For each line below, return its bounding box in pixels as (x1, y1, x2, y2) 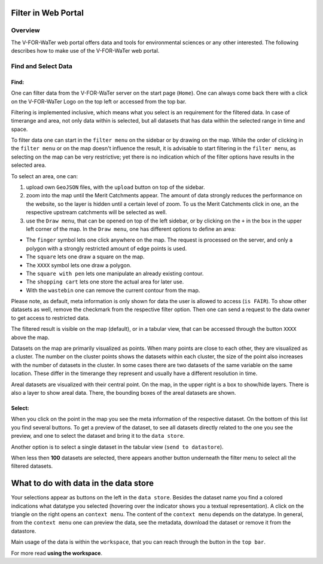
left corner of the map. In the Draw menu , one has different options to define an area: (26, 225, 236, 233)
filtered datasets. (11, 462, 53, 470)
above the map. (11, 334, 50, 341)
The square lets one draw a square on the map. (26, 253, 145, 260)
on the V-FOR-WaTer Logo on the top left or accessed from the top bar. (11, 97, 187, 105)
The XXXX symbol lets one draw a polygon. (26, 261, 132, 269)
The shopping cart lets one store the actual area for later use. (26, 278, 184, 285)
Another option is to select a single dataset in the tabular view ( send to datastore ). (11, 443, 224, 450)
